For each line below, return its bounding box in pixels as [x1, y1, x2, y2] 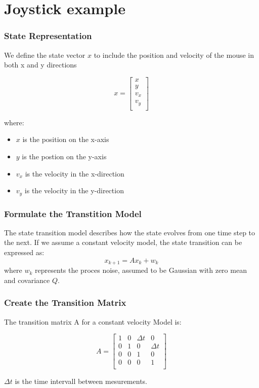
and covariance [4, 274, 50, 285]
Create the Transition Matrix [4, 296, 126, 309]
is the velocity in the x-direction [25, 168, 124, 179]
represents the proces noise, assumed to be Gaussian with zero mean [35, 265, 247, 275]
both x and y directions [4, 59, 77, 70]
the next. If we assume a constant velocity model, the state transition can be [4, 237, 242, 248]
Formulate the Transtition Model [4, 207, 142, 220]
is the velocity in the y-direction [24, 185, 124, 196]
